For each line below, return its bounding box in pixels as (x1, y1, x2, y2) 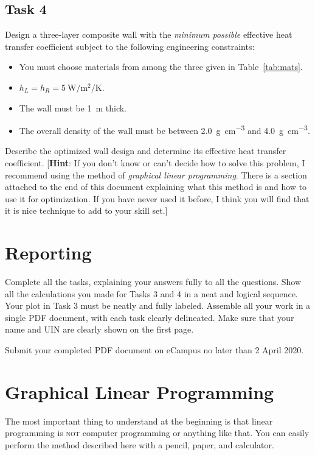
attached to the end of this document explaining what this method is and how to (5, 180, 307, 193)
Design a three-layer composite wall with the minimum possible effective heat (5, 28, 292, 41)
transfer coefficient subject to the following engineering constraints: (5, 40, 255, 52)
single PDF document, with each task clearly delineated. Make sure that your (5, 311, 294, 323)
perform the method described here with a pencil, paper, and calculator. (5, 438, 274, 451)
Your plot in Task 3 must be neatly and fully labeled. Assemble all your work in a (5, 299, 311, 312)
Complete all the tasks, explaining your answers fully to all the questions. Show (5, 275, 302, 288)
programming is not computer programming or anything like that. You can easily (5, 426, 310, 439)
